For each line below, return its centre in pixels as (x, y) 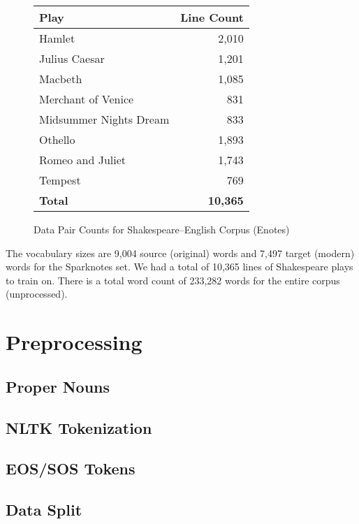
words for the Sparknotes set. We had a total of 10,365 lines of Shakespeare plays (179, 267)
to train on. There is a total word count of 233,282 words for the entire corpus (173, 280)
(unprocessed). (37, 294)
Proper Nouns (58, 386)
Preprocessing (74, 342)
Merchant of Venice (87, 99)
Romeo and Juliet (83, 160)
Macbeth (61, 79)
